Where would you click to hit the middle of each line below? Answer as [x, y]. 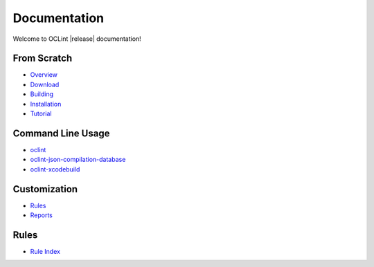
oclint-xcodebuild [55, 169]
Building [42, 94]
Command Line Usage [61, 133]
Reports [42, 215]
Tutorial [41, 113]
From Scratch [43, 58]
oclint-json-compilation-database [78, 160]
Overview [44, 75]
